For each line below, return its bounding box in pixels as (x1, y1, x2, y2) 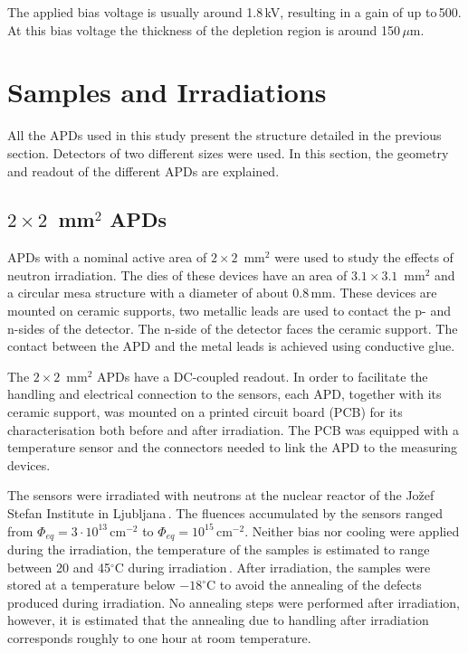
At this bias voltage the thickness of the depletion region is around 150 (7, 20, 401, 39)
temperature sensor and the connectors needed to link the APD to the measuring (7, 438, 458, 457)
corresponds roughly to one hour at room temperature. (7, 629, 311, 648)
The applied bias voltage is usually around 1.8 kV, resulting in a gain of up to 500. (7, 3, 462, 21)
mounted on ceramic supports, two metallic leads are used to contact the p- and (7, 301, 451, 320)
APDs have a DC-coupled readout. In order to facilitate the (97, 366, 428, 385)
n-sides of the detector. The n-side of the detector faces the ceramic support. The (7, 318, 458, 337)
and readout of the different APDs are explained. (7, 161, 280, 180)
